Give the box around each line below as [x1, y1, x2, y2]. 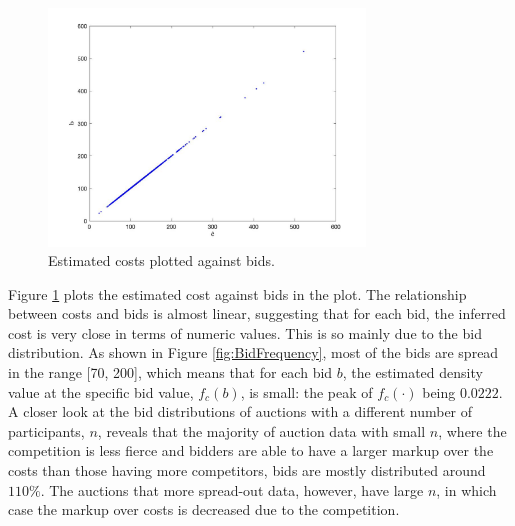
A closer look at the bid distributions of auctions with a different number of [8, 401, 473, 422]
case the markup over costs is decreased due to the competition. [8, 499, 400, 520]
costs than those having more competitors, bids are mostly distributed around [8, 460, 486, 481]
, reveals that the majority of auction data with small [97, 420, 426, 441]
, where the [438, 420, 507, 441]
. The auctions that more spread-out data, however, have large [40, 479, 424, 500]
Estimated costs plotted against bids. [48, 250, 275, 271]
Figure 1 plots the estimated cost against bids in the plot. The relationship [8, 283, 467, 304]
